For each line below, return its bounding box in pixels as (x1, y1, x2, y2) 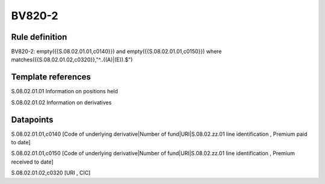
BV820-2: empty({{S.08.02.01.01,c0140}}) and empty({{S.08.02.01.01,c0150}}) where (11, 48, 222, 55)
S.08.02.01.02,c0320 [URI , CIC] (11, 169, 91, 177)
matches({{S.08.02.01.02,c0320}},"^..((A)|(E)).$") (11, 56, 133, 63)
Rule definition (11, 32, 67, 42)
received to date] (11, 158, 54, 165)
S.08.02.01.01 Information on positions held (11, 88, 119, 95)
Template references (11, 72, 91, 82)
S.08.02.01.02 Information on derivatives (11, 99, 112, 106)
